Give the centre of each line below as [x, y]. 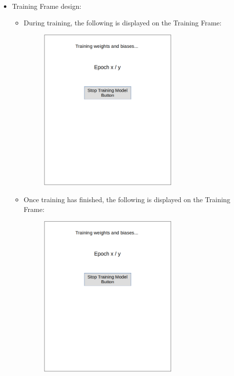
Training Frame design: [47, 6]
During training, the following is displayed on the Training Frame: [123, 22]
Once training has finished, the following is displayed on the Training [127, 199]
